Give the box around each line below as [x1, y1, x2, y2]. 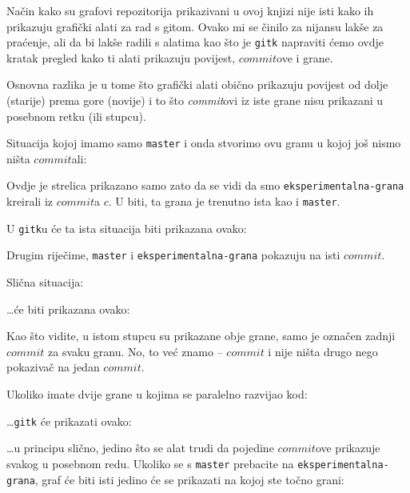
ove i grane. [277, 49, 333, 66]
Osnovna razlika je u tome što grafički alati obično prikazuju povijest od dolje [6, 76, 388, 93]
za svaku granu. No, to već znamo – [48, 343, 223, 359]
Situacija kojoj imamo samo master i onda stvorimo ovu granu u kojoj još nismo [6, 134, 401, 151]
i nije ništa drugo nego [268, 343, 378, 359]
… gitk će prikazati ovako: [6, 412, 132, 429]
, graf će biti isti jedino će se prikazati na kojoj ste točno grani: [34, 471, 344, 487]
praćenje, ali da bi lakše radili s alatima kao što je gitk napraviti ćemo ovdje [6, 34, 384, 50]
